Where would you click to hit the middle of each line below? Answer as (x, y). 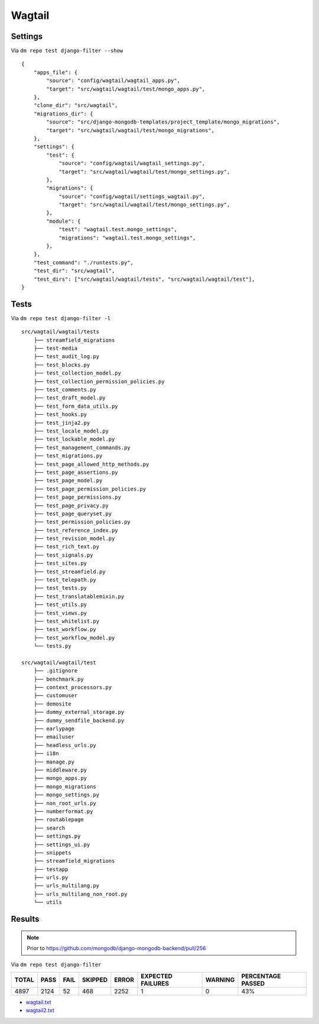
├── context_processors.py (73, 687)
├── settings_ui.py (62, 844)
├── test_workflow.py (65, 630)
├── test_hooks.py (60, 415)
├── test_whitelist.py (66, 621)
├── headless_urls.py (65, 745)
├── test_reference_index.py (76, 530)
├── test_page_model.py (68, 481)
